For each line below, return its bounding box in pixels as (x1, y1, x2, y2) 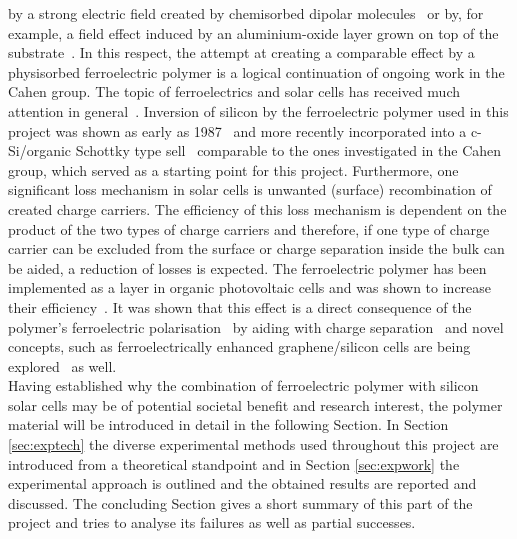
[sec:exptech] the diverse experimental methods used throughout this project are (8, 434, 499, 455)
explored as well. (8, 355, 117, 376)
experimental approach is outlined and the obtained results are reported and (8, 473, 477, 494)
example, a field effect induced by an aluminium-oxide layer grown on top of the (8, 22, 499, 43)
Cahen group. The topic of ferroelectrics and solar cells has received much (8, 81, 461, 102)
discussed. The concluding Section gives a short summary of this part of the (8, 492, 473, 513)
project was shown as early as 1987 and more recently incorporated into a (8, 120, 467, 141)
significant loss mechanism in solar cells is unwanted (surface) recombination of (8, 179, 492, 200)
